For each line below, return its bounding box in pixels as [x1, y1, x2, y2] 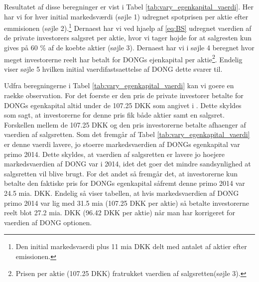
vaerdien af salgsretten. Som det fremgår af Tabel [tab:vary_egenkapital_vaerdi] [4, 129, 250, 140]
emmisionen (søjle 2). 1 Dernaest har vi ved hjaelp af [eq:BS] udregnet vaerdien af [4, 21, 252, 33]
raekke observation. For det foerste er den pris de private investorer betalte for [4, 90, 244, 101]
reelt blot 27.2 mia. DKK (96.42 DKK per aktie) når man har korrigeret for [4, 207, 235, 218]
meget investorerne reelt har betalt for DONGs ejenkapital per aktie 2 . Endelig [4, 52, 243, 64]
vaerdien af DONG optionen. [4, 217, 92, 227]
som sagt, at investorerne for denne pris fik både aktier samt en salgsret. [4, 110, 225, 120]
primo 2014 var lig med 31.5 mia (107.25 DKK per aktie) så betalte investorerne [4, 197, 250, 208]
